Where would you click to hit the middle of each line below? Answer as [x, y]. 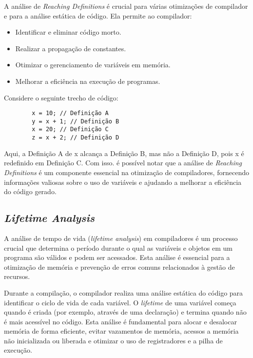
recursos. [17, 276]
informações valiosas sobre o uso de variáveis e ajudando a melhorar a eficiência [123, 182]
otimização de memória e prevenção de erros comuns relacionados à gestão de [119, 267]
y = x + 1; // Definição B [76, 121]
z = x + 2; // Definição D [76, 138]
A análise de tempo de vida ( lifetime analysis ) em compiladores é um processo [121, 238]
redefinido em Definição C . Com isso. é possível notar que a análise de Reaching [123, 163]
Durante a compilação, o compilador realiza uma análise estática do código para [124, 292]
